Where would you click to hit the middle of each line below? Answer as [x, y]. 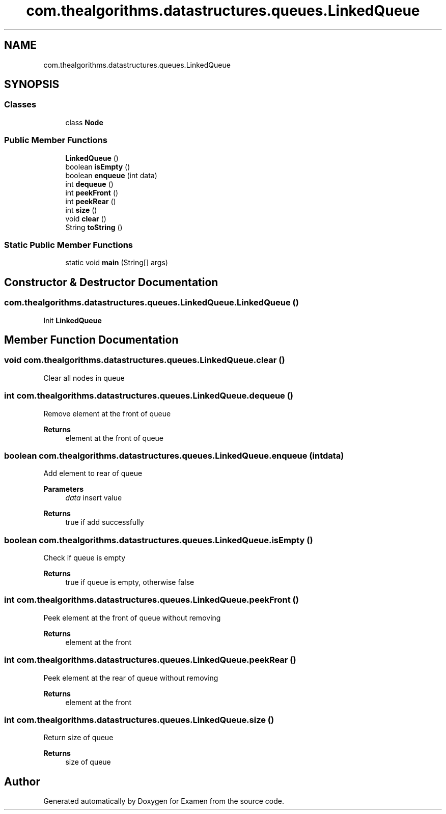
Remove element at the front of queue [107, 413]
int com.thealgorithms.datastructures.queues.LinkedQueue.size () [139, 720]
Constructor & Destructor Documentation [111, 282]
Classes [20, 105]
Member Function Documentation [91, 340]
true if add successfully [105, 522]
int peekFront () [92, 192]
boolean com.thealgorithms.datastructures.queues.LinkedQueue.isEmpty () [159, 540]
